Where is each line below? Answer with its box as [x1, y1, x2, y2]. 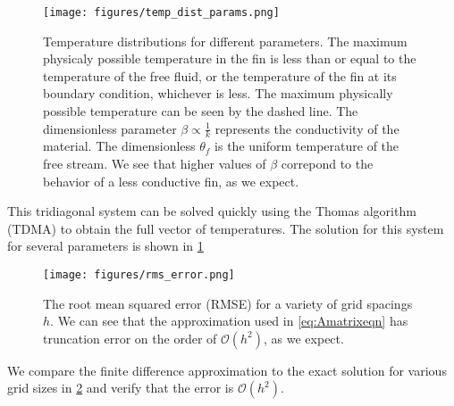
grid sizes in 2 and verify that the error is [7, 378, 234, 397]
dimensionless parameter [43, 119, 177, 137]
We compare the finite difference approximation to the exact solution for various [7, 360, 447, 379]
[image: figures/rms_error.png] [43, 269, 235, 282]
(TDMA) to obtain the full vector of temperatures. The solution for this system [7, 219, 444, 237]
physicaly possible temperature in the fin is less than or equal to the [43, 49, 416, 68]
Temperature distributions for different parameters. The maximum [43, 31, 408, 50]
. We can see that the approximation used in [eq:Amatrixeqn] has [50, 311, 408, 330]
